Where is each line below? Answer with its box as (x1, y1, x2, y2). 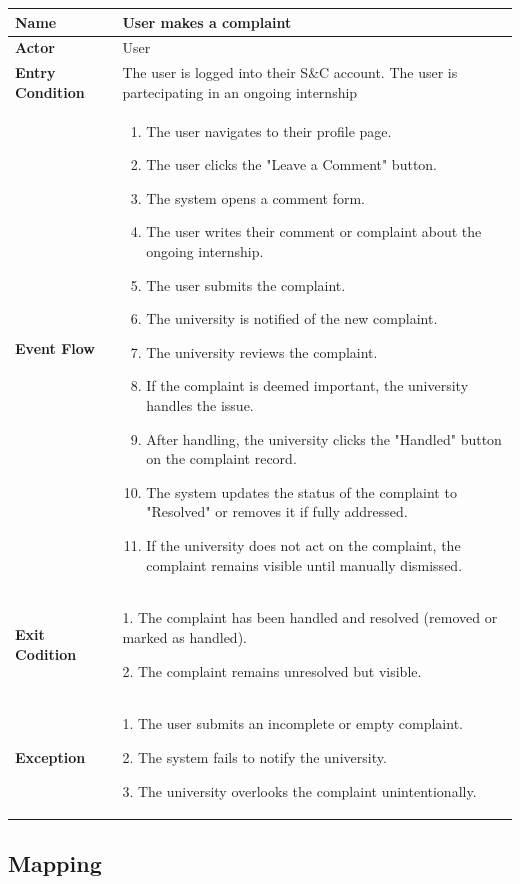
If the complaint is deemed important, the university (146, 375, 469, 396)
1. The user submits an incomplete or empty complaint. (122, 713, 463, 734)
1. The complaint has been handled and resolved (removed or (122, 607, 498, 628)
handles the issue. (146, 394, 254, 415)
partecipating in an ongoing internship (122, 81, 358, 102)
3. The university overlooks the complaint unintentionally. (122, 780, 477, 801)
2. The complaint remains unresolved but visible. (122, 660, 422, 681)
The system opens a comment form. (146, 187, 365, 208)
